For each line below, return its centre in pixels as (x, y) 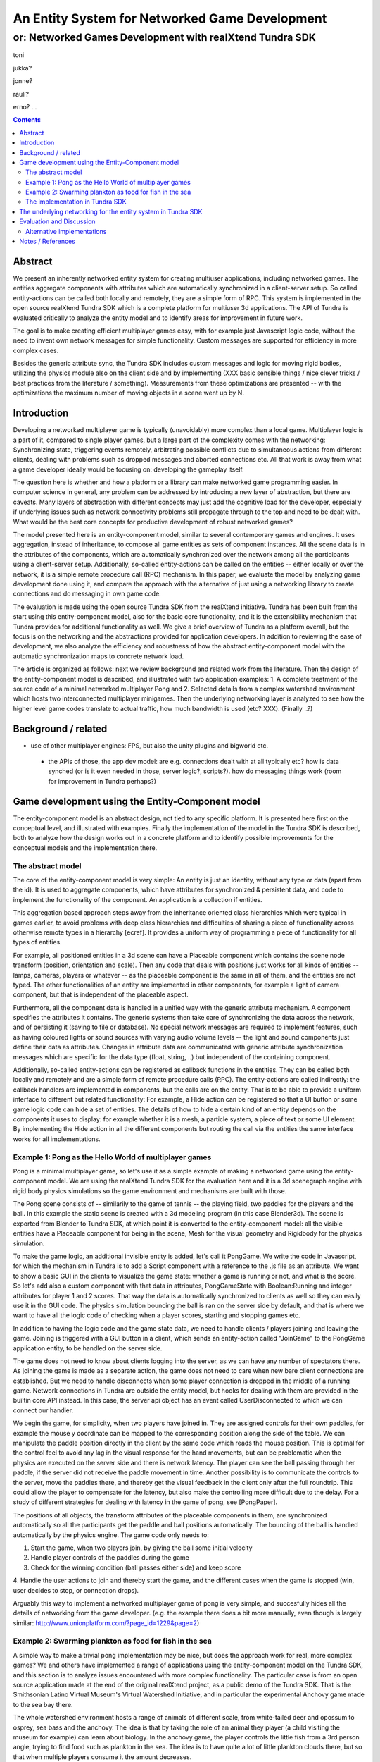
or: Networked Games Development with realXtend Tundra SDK (165, 37)
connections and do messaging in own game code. (87, 594)
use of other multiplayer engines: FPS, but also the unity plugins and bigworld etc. (150, 745)
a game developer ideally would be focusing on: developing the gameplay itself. (128, 469)
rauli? (21, 94)
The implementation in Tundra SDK (76, 202)
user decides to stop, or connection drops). (76, 1590)
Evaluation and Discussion (57, 221)
